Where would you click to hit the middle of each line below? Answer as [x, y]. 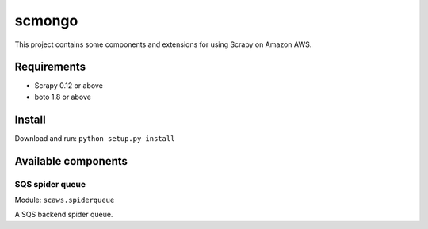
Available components [71, 161]
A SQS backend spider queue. [64, 215]
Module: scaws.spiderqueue [65, 200]
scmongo [46, 21]
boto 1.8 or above [63, 97]
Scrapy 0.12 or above [69, 86]
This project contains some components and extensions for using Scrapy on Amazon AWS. [163, 44]
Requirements [50, 67]
